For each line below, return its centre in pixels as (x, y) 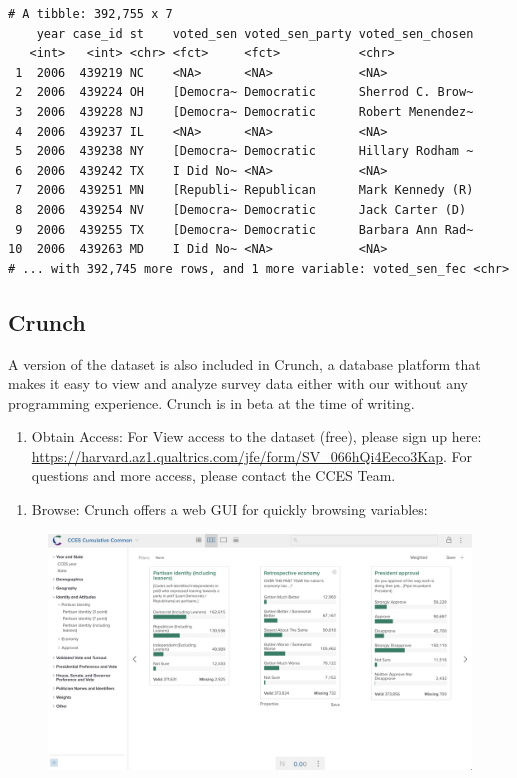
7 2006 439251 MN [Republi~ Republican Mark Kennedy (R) (244, 190)
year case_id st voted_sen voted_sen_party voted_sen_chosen (255, 33)
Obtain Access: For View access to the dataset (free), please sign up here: (256, 436)
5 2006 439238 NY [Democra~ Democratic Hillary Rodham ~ (244, 151)
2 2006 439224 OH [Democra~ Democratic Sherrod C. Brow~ (244, 92)
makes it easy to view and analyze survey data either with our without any (238, 383)
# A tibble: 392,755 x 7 (90, 14)
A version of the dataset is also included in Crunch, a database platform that (244, 363)
